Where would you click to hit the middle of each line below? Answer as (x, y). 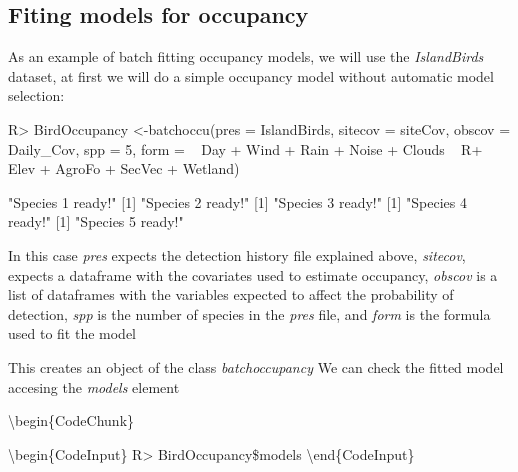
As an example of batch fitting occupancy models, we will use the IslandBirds (246, 56)
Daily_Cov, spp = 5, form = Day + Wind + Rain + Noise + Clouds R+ (245, 148)
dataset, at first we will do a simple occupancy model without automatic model (251, 75)
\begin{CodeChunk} (71, 420)
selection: (36, 95)
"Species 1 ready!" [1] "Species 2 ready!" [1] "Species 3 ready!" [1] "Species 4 (237, 201)
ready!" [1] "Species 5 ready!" (96, 221)
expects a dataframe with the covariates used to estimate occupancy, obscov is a (253, 274)
